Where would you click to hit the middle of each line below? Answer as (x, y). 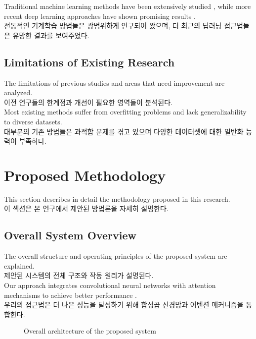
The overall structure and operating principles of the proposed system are (116, 256)
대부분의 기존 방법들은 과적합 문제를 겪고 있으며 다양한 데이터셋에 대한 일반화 (124, 131)
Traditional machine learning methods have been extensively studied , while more (128, 6)
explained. (19, 265)
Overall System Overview (70, 235)
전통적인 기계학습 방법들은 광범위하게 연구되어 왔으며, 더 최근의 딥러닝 (113, 26)
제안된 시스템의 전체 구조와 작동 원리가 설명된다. (79, 275)
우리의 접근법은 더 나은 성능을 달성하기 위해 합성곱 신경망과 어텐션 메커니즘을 (124, 305)
